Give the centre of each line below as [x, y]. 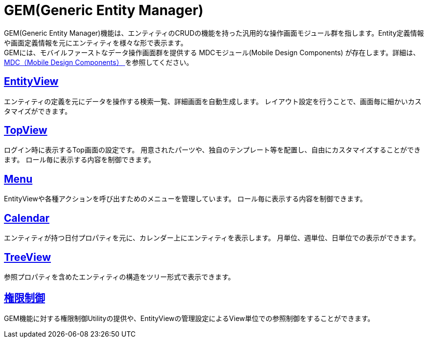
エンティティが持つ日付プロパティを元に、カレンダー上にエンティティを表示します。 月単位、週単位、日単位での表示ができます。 [212, 238]
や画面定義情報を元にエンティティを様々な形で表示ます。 [96, 43]
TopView [26, 130]
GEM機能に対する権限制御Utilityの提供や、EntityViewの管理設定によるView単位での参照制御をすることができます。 [189, 318]
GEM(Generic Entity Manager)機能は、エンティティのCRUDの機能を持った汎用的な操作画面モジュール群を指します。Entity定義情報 [214, 33]
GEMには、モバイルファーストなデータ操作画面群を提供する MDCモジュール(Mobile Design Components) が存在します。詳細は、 [212, 52]
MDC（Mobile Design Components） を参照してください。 [99, 62]
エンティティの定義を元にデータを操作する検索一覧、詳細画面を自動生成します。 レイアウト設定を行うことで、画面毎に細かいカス [213, 101]
